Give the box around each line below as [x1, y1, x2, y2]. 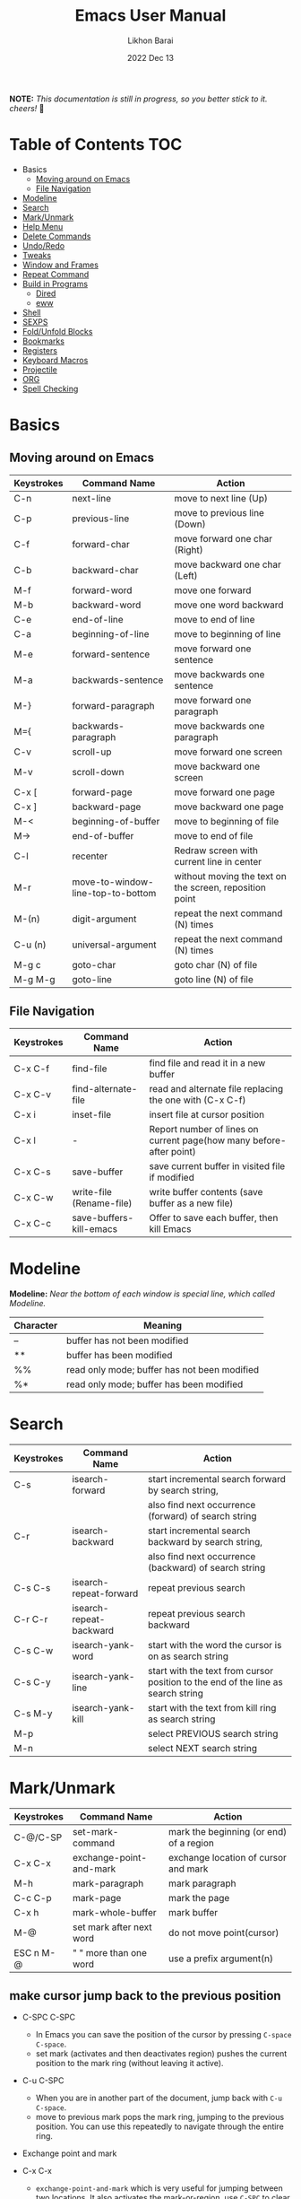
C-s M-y [13, 1706, 53, 1719]
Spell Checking [21, 383, 79, 394]
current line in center [174, 855, 262, 868]
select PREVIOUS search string [147, 1727, 279, 1740]
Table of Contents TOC [9, 135, 183, 155]
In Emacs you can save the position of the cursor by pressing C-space [35, 2029, 292, 2040]
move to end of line [174, 613, 255, 625]
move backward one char [174, 558, 282, 571]
